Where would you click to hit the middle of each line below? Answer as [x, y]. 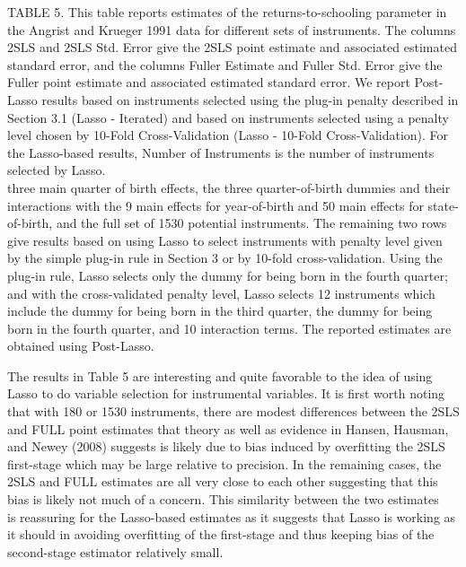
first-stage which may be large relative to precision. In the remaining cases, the [224, 463]
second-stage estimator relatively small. [115, 551]
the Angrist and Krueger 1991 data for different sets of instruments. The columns [232, 29]
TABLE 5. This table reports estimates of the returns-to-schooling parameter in [227, 12]
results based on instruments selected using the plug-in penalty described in [250, 99]
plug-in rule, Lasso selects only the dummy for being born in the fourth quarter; [228, 275]
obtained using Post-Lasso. [81, 346]
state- [443, 205]
